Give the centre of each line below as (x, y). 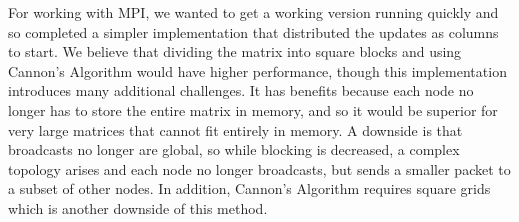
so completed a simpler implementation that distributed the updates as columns (253, 31)
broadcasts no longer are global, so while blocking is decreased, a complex (234, 149)
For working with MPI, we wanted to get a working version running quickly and (253, 12)
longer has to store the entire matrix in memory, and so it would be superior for (253, 109)
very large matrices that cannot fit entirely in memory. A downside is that (235, 129)
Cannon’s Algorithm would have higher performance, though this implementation (257, 70)
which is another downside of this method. (138, 207)
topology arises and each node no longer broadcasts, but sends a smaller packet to (259, 168)
